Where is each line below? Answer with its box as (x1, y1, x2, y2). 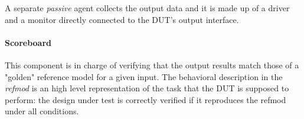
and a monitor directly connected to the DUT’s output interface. (5, 13, 239, 25)
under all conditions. (5, 105, 79, 117)
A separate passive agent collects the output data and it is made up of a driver (5, 2, 290, 14)
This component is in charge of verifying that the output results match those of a (5, 58, 299, 71)
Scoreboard (5, 36, 52, 48)
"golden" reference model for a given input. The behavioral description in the (5, 70, 283, 82)
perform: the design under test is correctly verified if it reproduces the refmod (5, 93, 286, 105)
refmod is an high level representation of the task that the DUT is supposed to (5, 82, 289, 94)
